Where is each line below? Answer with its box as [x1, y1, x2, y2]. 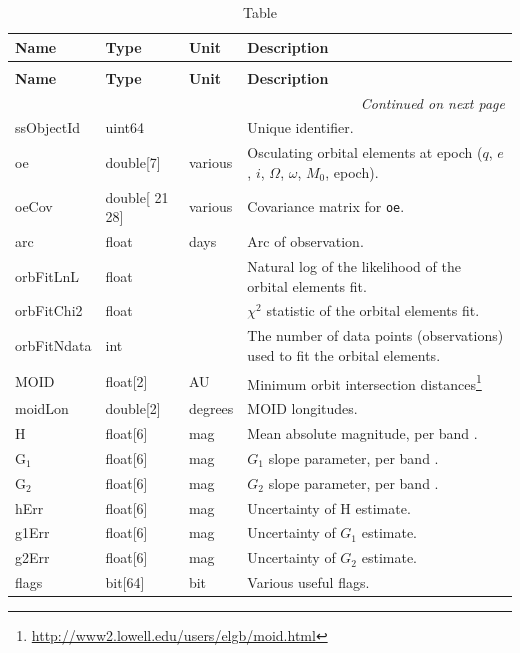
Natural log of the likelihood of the [247, 255, 461, 276]
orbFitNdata [15, 335, 92, 356]
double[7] [105, 152, 161, 173]
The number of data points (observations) [247, 325, 504, 346]
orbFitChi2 [15, 300, 83, 321]
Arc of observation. [247, 231, 364, 252]
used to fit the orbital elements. [247, 344, 441, 365]
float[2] [105, 371, 148, 392]
